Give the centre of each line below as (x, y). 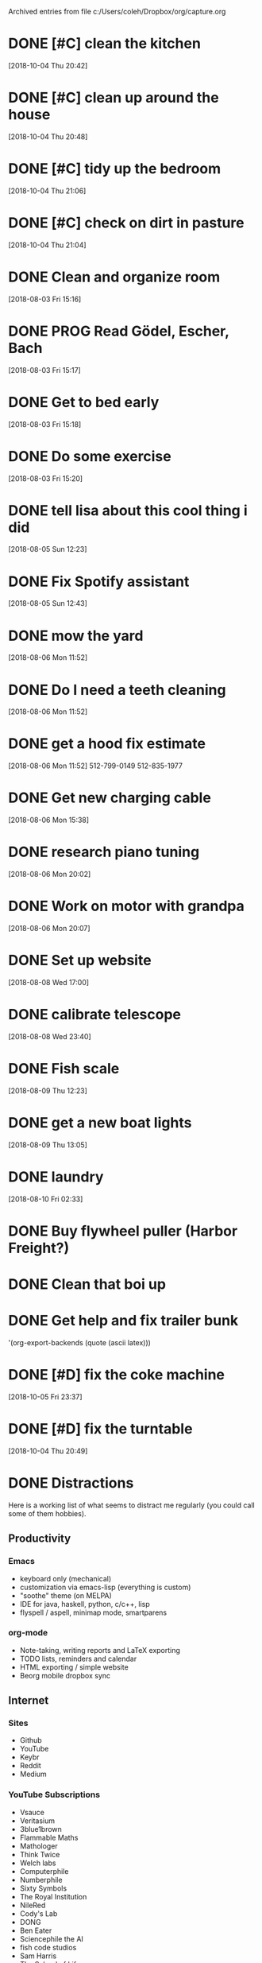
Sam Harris (38, 1956)
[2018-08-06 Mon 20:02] (50, 875)
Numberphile (41, 1880)
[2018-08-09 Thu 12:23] (48, 1090)
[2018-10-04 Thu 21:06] (47, 191)
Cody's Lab (39, 1913)
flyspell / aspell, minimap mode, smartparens (93, 1612)
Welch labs (38, 1863)
